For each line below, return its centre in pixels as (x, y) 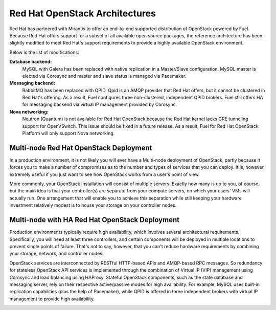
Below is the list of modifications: (44, 52)
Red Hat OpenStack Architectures (83, 13)
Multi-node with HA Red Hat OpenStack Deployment (95, 220)
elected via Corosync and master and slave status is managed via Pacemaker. (104, 76)
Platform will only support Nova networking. (68, 134)
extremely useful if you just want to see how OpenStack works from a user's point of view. (105, 174)
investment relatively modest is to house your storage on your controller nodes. (93, 205)
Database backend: (31, 62)
